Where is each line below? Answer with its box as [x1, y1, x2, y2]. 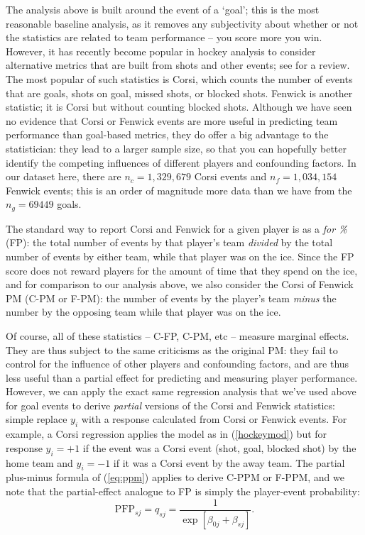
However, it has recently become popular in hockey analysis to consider [6, 43, 316, 58]
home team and [6, 455, 73, 470]
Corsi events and [194, 169, 267, 184]
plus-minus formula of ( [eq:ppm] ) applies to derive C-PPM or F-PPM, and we [6, 470, 344, 485]
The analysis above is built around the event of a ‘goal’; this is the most [6, 2, 320, 16]
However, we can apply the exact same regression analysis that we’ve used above [6, 384, 356, 399]
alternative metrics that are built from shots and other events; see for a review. [6, 57, 350, 72]
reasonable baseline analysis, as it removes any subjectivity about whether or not [6, 16, 359, 31]
